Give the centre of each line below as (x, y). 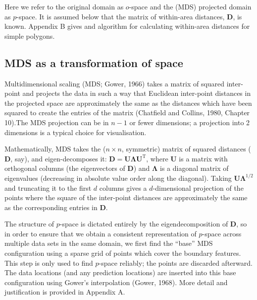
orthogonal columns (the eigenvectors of (65, 168)
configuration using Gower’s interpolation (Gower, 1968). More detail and (116, 282)
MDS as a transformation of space (94, 62)
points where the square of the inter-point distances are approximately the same (126, 197)
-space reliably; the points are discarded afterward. (176, 262)
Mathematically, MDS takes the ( (55, 149)
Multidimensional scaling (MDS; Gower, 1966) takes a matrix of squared (115, 83)
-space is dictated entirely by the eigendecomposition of (144, 224)
